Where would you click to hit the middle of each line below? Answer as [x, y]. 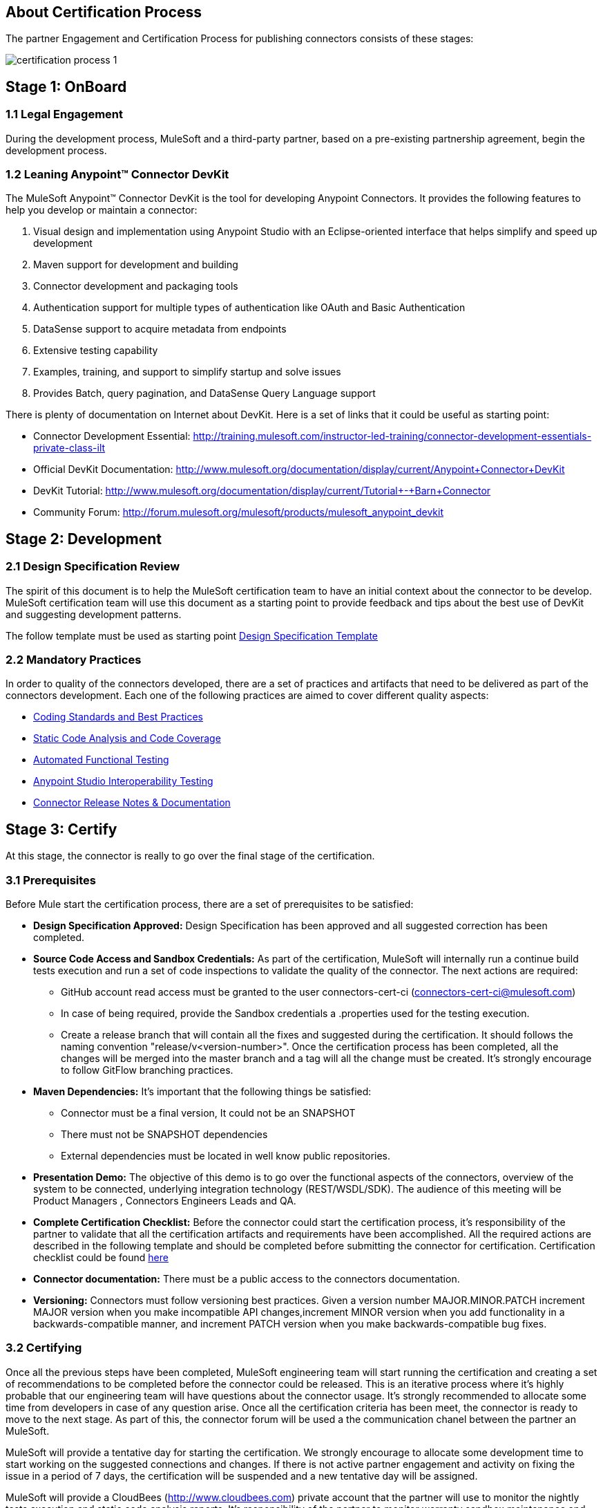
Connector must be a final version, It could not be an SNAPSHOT [208, 1113]
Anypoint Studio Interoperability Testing [123, 781]
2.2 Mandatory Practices [74, 659]
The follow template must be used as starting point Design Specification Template [192, 635]
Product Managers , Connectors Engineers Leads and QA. [165, 1200]
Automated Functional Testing [101, 760]
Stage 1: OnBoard [66, 86]
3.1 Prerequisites [51, 880]
